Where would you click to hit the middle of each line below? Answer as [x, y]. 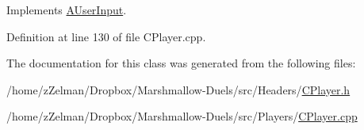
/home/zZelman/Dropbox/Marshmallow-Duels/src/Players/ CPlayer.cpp [182, 116]
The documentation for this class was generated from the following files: [181, 63]
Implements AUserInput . [67, 10]
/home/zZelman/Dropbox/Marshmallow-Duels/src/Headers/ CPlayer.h [178, 89]
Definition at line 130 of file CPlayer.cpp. [106, 36]
